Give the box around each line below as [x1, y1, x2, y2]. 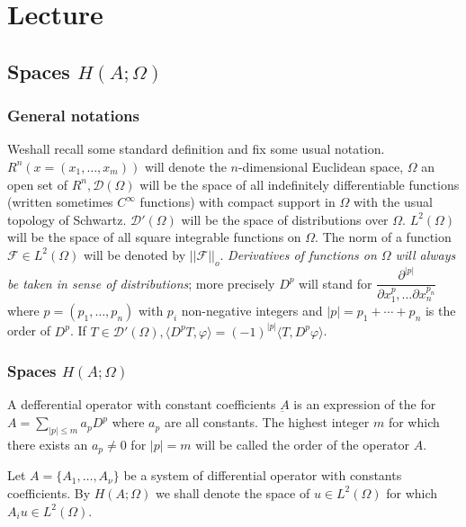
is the [425, 301, 456, 320]
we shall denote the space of [156, 483, 310, 502]
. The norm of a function [315, 228, 452, 246]
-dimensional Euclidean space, [237, 156, 404, 175]
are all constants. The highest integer [164, 413, 370, 432]
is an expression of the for [293, 395, 436, 414]
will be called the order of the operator [195, 434, 410, 453]
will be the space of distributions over [181, 210, 389, 228]
